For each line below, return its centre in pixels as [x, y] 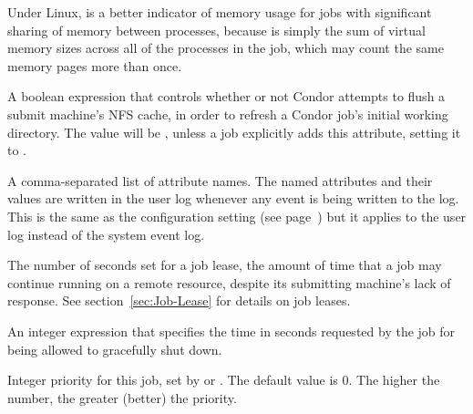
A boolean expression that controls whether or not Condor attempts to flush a [226, 96]
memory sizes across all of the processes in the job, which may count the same [226, 48]
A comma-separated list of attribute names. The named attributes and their [220, 180]
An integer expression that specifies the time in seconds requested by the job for [231, 331]
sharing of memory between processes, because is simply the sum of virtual [216, 30]
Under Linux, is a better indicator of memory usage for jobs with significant [220, 12]
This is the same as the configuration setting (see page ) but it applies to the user [237, 216]
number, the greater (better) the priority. [122, 397]
